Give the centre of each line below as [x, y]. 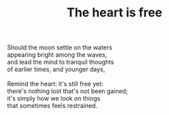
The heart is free [114, 13]
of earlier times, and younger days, [56, 69]
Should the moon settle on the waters [60, 48]
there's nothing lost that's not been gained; [67, 91]
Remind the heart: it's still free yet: [55, 84]
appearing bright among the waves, [57, 55]
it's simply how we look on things [54, 99]
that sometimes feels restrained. [52, 106]
